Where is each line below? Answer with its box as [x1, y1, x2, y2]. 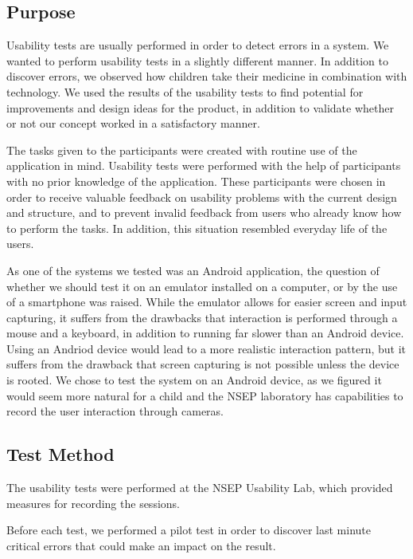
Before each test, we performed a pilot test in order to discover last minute [6, 522, 372, 538]
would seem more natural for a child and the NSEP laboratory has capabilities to [6, 387, 403, 404]
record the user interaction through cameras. [6, 403, 224, 419]
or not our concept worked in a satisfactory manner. [6, 115, 260, 132]
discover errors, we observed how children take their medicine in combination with [6, 68, 407, 85]
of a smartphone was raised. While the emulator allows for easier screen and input [6, 293, 407, 310]
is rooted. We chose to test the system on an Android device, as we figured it [6, 372, 382, 388]
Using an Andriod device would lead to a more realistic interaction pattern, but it [6, 340, 407, 356]
